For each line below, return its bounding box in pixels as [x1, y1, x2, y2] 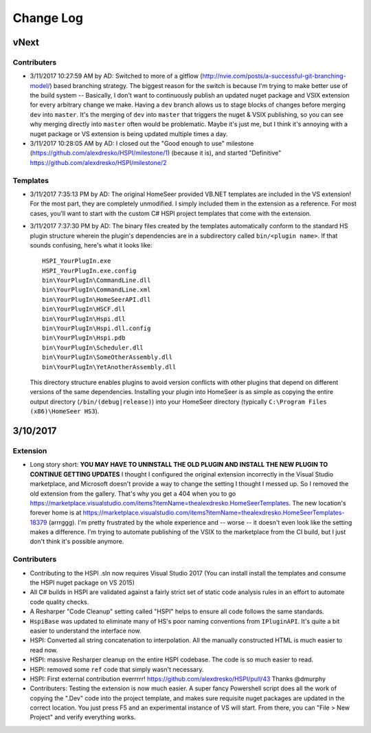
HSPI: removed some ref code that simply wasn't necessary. [30, 665, 204, 673]
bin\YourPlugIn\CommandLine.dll [42, 276, 151, 285]
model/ [30, 81, 50, 89]
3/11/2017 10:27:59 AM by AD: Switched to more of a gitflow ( [30, 72, 203, 80]
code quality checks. [30, 598, 89, 606]
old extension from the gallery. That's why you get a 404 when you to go [30, 489, 236, 498]
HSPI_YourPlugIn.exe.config [42, 267, 137, 274]
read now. [30, 646, 58, 654]
